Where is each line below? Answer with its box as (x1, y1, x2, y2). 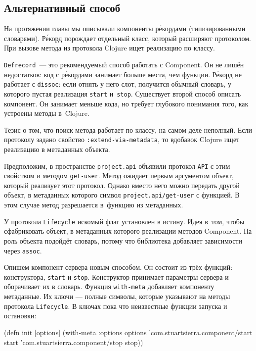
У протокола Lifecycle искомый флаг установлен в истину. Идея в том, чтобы (4, 216, 245, 226)
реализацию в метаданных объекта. (4, 144, 110, 154)
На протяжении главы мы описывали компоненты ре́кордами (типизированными (4, 23, 246, 34)
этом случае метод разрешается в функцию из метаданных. (4, 200, 183, 210)
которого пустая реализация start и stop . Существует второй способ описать (4, 88, 241, 99)
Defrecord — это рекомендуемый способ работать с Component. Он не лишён (4, 59, 244, 69)
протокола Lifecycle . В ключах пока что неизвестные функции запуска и (4, 301, 227, 311)
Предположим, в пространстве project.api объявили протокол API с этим (4, 160, 230, 171)
